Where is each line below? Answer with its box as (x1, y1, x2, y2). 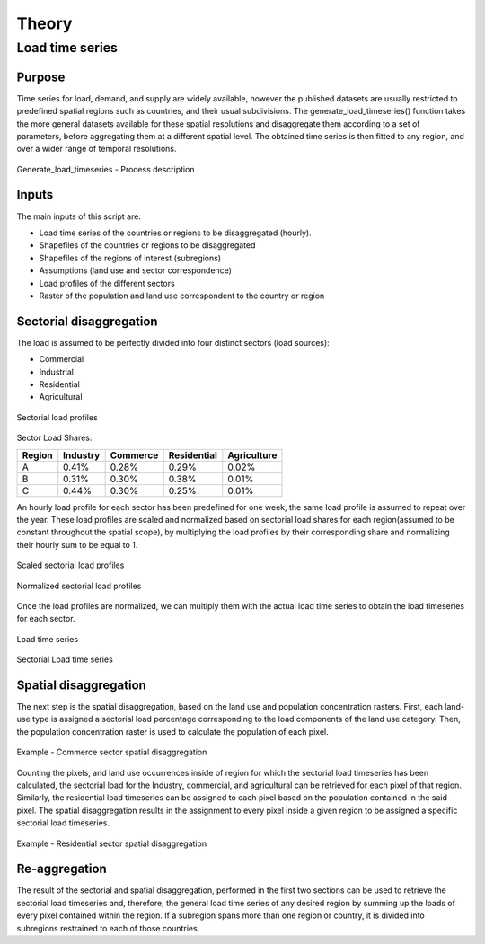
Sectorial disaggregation (16, 313, 158, 329)
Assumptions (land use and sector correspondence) (39, 265, 233, 276)
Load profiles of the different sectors (39, 278, 175, 288)
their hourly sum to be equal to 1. (16, 539, 138, 550)
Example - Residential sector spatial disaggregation (16, 838, 207, 849)
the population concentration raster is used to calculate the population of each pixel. (16, 726, 329, 737)
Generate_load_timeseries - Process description (16, 163, 195, 174)
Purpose (16, 69, 66, 84)
